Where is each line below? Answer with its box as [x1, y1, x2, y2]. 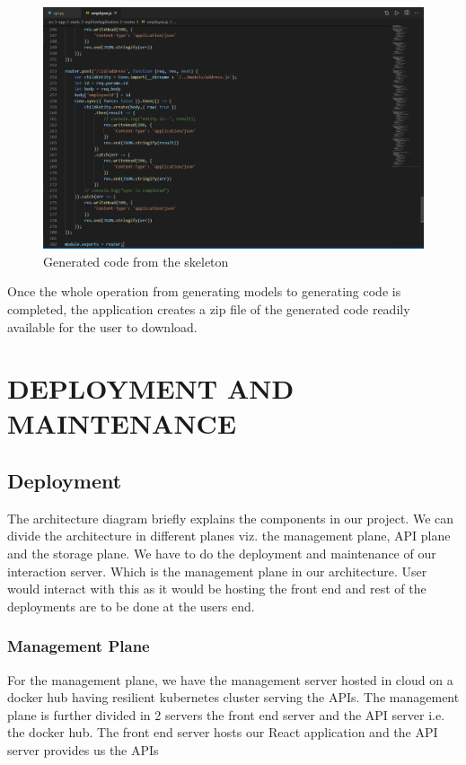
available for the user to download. [7, 317, 198, 336]
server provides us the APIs [7, 741, 159, 760]
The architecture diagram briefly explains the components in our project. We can [7, 508, 454, 527]
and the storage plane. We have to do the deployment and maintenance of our [7, 544, 436, 563]
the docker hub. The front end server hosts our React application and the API [7, 723, 438, 742]
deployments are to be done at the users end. [7, 596, 255, 615]
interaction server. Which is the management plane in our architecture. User [7, 561, 427, 580]
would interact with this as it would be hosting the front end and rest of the [7, 579, 426, 598]
